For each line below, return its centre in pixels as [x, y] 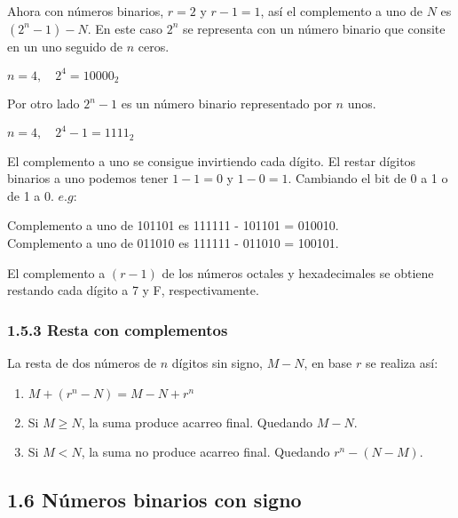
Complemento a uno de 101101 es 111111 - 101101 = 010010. [173, 225]
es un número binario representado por [226, 104]
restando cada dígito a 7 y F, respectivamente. [133, 290]
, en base [328, 363]
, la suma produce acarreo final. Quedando [197, 422]
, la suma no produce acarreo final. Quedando [205, 452]
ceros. [154, 46]
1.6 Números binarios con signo [154, 500]
